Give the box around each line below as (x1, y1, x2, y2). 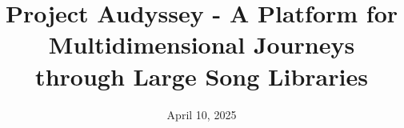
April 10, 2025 (166, 106, 237, 122)
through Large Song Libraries (35, 59, 368, 92)
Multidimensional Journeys (48, 28, 355, 61)
